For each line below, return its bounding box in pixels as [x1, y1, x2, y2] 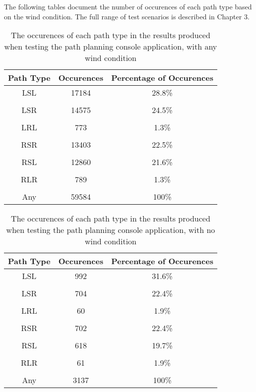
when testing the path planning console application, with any [4, 41, 217, 53]
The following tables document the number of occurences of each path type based [4, 1, 252, 12]
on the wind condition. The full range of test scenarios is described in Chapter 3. [4, 11, 250, 21]
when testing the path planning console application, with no [6, 224, 215, 236]
